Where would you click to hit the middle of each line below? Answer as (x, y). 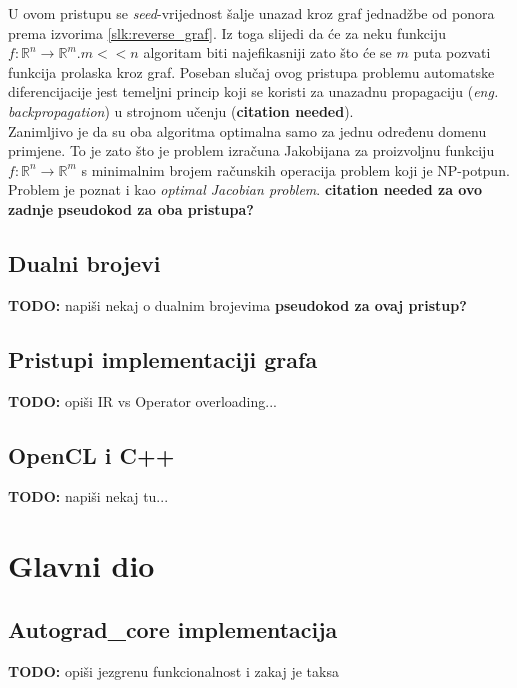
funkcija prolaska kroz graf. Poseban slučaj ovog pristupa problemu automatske (251, 71)
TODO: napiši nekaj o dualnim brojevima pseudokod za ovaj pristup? (237, 304)
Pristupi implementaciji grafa (163, 358)
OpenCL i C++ (91, 454)
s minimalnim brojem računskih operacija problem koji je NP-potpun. (295, 169)
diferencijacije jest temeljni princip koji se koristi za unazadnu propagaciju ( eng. (253, 91)
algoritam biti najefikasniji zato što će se (267, 52)
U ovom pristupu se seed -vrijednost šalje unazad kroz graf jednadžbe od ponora (251, 13)
